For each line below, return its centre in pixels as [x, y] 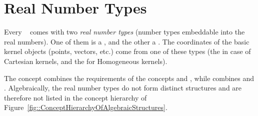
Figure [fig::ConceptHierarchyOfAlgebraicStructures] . [86, 107]
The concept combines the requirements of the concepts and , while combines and [129, 78]
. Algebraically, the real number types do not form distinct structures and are [123, 88]
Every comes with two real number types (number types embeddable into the [124, 32]
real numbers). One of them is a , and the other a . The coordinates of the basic [127, 41]
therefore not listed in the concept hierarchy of [75, 97]
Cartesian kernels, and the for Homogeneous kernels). [86, 61]
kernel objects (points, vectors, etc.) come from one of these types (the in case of [127, 51]
